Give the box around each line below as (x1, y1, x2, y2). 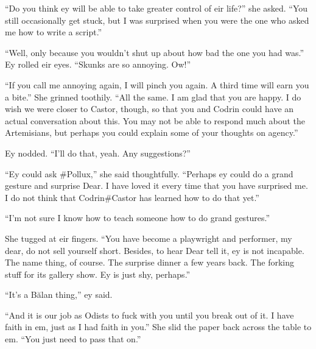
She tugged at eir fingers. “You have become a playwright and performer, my (5, 231, 292, 244)
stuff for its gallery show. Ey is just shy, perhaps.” (5, 267, 191, 280)
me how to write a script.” (5, 26, 102, 38)
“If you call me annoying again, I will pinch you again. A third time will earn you (5, 78, 309, 91)
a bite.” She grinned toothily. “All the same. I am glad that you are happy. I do (5, 90, 301, 103)
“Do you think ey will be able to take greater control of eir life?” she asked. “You (5, 2, 308, 14)
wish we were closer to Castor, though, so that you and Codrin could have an (5, 102, 294, 115)
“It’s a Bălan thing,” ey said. (5, 288, 113, 301)
